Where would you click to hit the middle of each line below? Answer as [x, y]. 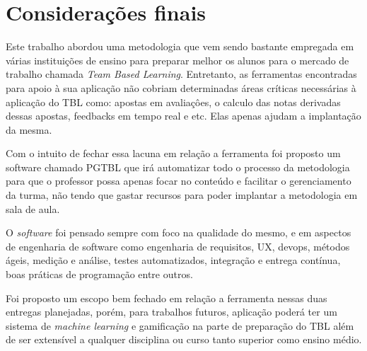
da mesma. [29, 129]
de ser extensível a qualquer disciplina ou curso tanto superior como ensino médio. [184, 339]
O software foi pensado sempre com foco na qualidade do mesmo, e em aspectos [179, 232]
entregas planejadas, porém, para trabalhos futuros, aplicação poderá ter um [171, 312]
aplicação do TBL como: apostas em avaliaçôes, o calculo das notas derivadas [173, 102]
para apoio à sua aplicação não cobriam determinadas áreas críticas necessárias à [181, 87]
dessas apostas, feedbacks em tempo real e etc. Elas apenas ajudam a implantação [183, 116]
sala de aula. [33, 208]
